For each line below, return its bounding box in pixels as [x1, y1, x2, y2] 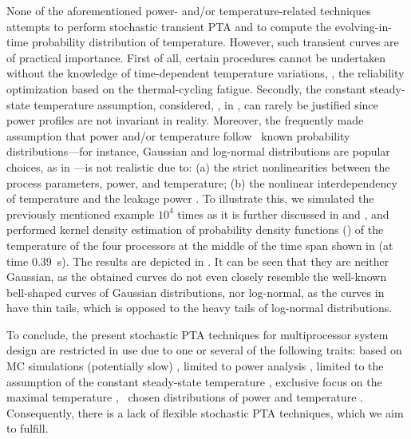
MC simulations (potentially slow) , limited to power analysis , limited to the [6, 358, 384, 374]
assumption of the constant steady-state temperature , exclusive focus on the [6, 373, 382, 390]
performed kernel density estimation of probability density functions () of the [6, 221, 384, 238]
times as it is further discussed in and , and [177, 205, 389, 222]
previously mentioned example [6, 205, 155, 222]
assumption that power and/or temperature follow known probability [6, 127, 350, 144]
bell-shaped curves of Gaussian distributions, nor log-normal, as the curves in [6, 283, 385, 300]
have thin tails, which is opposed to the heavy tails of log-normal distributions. [6, 299, 393, 316]
